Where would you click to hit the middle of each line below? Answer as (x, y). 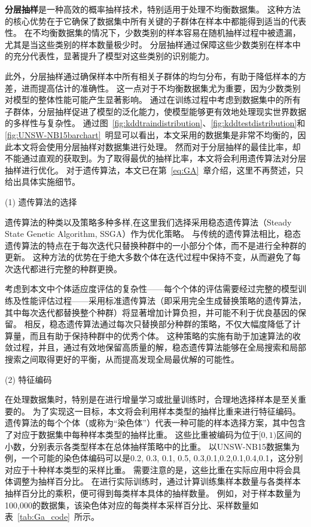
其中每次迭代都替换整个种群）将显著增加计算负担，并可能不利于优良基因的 (151, 312)
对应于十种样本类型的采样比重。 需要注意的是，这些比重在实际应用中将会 (149, 469)
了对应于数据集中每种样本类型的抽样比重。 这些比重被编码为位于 (132, 434)
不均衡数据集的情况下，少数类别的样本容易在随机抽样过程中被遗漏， (167, 33)
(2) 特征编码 (28, 379)
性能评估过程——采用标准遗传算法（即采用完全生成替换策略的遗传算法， (164, 301)
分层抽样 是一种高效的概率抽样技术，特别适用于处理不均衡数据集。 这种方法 (153, 9)
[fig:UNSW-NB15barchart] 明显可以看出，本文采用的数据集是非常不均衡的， (151, 134)
